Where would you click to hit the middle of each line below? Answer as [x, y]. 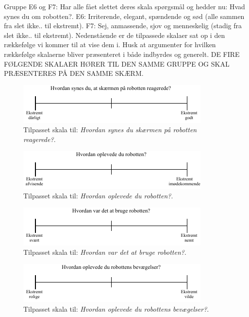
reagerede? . [40, 139]
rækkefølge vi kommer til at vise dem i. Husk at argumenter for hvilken [110, 44]
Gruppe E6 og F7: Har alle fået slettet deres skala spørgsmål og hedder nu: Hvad [124, 6]
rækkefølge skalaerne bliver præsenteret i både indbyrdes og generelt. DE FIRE [122, 54]
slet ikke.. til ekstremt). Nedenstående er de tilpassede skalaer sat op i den [115, 35]
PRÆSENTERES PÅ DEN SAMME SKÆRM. [74, 73]
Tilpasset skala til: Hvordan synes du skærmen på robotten [110, 130]
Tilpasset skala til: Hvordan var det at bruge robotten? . [105, 252]
